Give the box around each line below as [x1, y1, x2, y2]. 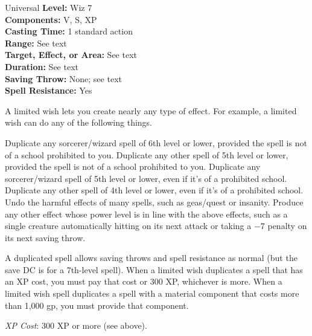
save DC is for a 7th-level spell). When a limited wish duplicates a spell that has [5, 263, 303, 276]
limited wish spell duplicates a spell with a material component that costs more [5, 287, 299, 300]
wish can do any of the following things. [5, 116, 153, 129]
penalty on [267, 219, 307, 232]
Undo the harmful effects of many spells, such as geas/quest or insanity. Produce [5, 195, 304, 208]
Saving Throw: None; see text [5, 72, 122, 85]
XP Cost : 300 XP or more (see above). [5, 319, 147, 332]
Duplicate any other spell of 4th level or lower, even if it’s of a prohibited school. [5, 184, 304, 196]
